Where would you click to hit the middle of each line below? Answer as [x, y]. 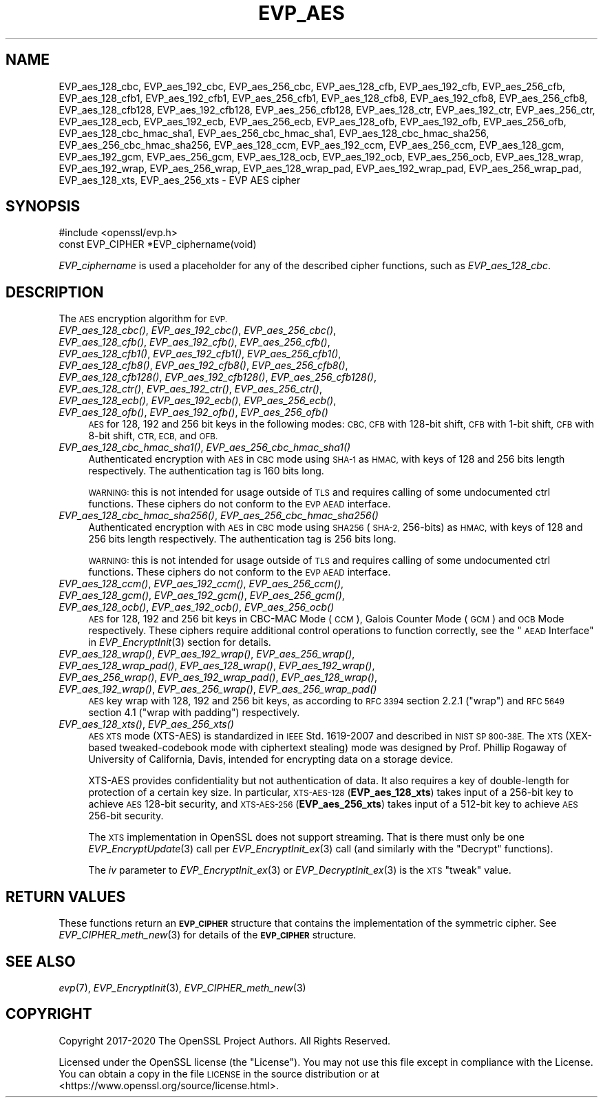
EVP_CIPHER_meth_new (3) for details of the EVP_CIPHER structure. [208, 935]
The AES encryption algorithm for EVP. [143, 319]
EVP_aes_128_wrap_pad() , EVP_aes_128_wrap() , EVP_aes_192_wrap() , [217, 666]
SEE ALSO [41, 961]
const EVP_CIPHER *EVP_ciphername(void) [158, 244]
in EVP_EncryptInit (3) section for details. [180, 642]
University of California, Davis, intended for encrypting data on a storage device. [271, 759]
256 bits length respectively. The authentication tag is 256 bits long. [242, 539]
